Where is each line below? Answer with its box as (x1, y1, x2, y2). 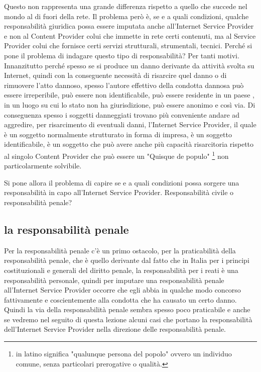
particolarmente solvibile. (4, 160, 82, 171)
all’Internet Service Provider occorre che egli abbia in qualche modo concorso (4, 285, 241, 295)
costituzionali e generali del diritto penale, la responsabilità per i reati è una (4, 264, 238, 275)
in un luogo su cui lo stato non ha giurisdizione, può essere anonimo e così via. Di (4, 99, 255, 110)
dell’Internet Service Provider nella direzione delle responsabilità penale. (4, 324, 226, 334)
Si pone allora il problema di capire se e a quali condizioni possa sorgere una (4, 177, 239, 188)
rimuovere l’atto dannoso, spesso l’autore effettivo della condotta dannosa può (4, 79, 244, 90)
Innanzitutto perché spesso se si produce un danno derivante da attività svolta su (4, 60, 254, 70)
